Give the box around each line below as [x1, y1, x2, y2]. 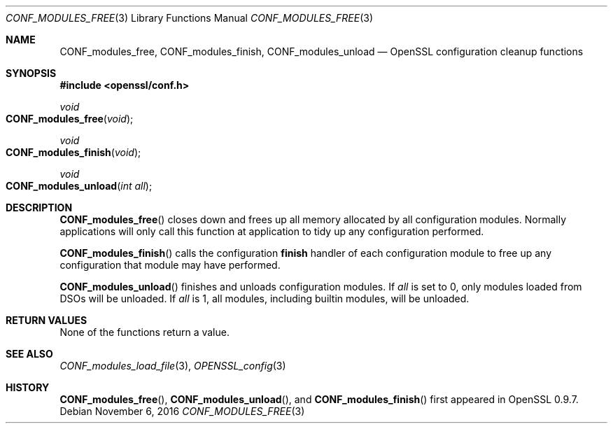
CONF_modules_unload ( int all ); [6, 180, 153, 192]
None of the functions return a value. [59, 326, 230, 338]
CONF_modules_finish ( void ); [6, 146, 141, 158]
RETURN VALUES [6, 314, 87, 326]
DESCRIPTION [6, 202, 73, 213]
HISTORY [6, 381, 50, 393]
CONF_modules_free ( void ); [6, 113, 134, 125]
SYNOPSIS [6, 67, 57, 79]
